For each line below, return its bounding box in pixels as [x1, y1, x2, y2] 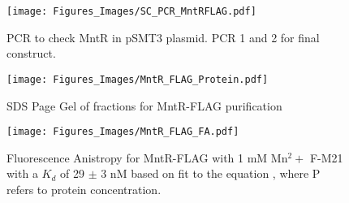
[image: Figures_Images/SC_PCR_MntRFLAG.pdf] [6, 6, 256, 17]
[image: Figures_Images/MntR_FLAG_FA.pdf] [6, 126, 239, 138]
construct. [6, 45, 56, 62]
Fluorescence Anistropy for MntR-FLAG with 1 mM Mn [6, 149, 288, 166]
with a [6, 165, 38, 182]
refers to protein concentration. [6, 180, 162, 197]
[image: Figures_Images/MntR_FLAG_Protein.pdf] [6, 73, 269, 85]
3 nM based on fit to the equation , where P [101, 165, 321, 182]
